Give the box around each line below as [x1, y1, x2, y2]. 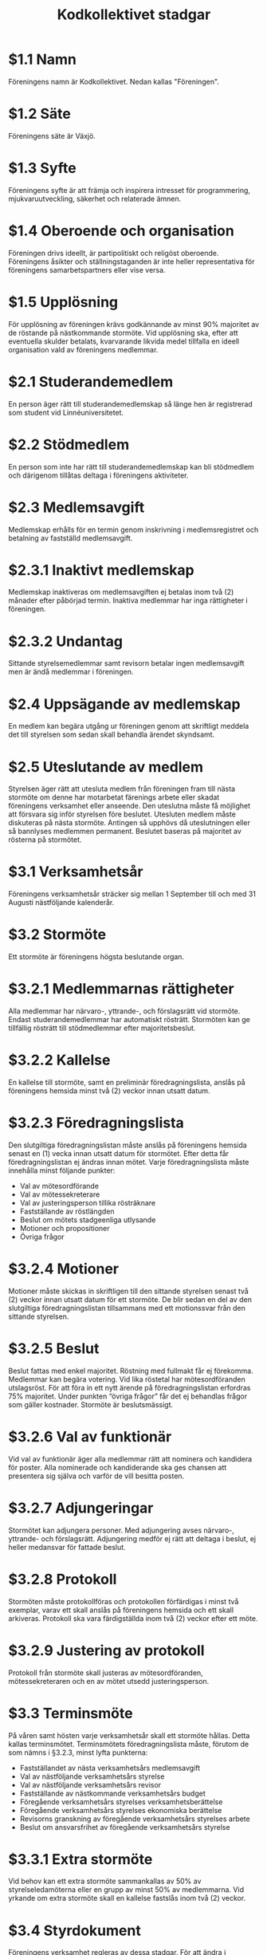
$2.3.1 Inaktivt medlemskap [8, 561, 195, 579]
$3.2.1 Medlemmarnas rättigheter [8, 980, 234, 998]
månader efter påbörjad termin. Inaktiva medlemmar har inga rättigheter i [8, 596, 249, 605]
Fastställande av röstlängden [19, 1206, 115, 1216]
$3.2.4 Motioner [8, 1260, 120, 1278]
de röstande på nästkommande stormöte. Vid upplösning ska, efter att [8, 328, 238, 337]
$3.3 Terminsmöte [8, 1704, 133, 1722]
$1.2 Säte [8, 105, 72, 123]
